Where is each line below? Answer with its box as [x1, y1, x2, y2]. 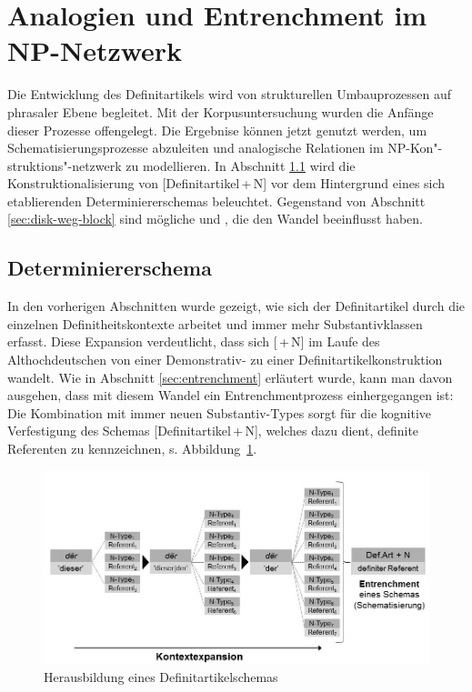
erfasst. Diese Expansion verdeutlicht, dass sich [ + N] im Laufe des [7, 332, 380, 351]
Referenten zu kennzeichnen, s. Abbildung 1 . [7, 439, 257, 458]
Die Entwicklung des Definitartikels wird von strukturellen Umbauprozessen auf [7, 85, 452, 104]
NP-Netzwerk [7, 32, 183, 69]
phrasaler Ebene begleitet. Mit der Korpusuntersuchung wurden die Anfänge [7, 102, 434, 121]
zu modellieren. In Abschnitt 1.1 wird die [126, 155, 356, 175]
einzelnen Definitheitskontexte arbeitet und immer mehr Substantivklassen [7, 314, 423, 333]
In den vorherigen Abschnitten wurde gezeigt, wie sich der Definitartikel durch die [7, 296, 466, 316]
